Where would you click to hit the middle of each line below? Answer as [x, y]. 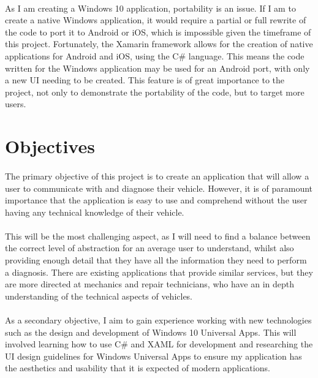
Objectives [50, 146]
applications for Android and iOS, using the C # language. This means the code [155, 55]
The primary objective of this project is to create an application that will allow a [157, 176]
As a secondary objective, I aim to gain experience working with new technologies [158, 320]
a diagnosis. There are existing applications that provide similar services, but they [159, 272]
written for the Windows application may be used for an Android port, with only [157, 68]
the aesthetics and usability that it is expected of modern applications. [138, 368]
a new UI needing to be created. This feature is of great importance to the [145, 80]
